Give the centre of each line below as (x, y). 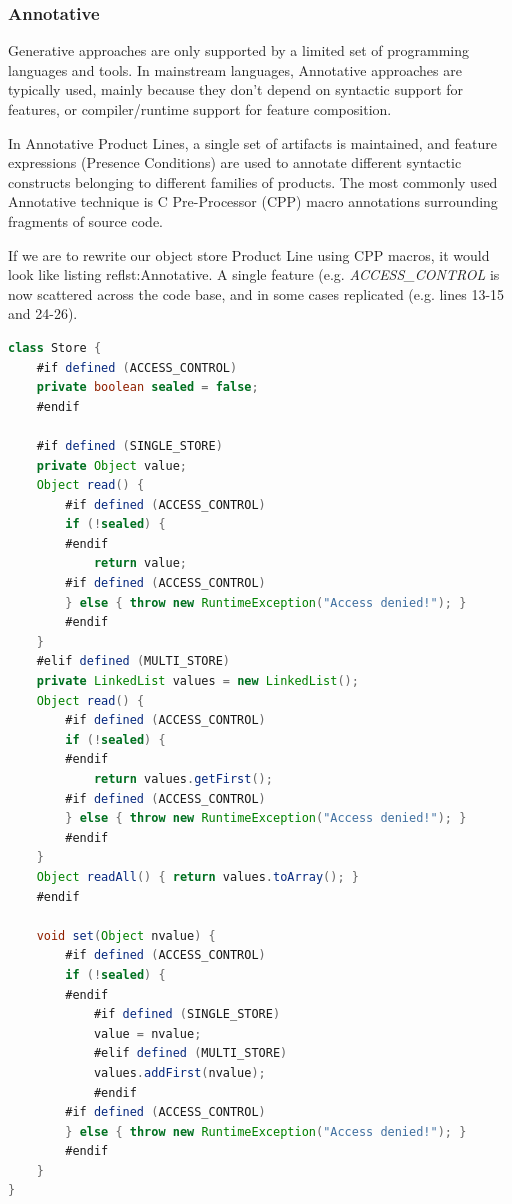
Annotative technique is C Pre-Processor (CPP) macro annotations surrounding (253, 201)
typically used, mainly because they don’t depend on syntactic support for (236, 89)
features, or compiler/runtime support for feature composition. (200, 109)
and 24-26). (43, 313)
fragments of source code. (85, 220)
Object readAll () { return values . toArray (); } (197, 876)
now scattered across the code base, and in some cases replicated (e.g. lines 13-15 (256, 293)
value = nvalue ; (147, 1033)
